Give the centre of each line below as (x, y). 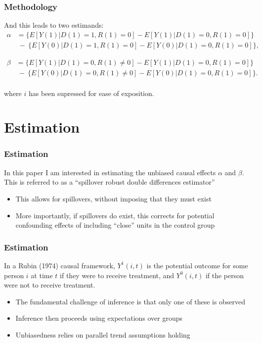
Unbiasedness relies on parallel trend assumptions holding (103, 334)
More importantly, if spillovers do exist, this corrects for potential (115, 215)
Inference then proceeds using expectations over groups (99, 318)
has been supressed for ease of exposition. (91, 93)
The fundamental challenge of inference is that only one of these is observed (131, 301)
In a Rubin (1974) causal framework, (60, 265)
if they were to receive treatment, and (117, 275)
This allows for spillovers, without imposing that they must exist (113, 198)
